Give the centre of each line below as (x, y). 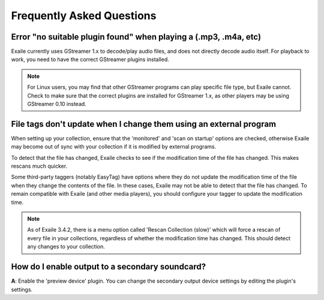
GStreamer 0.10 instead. (57, 104)
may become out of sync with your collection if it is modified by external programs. (114, 147)
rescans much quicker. (39, 166)
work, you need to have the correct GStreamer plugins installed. (90, 59)
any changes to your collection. (66, 247)
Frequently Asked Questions (84, 16)
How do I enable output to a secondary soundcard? (109, 267)
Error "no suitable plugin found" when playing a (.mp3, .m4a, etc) (136, 37)
